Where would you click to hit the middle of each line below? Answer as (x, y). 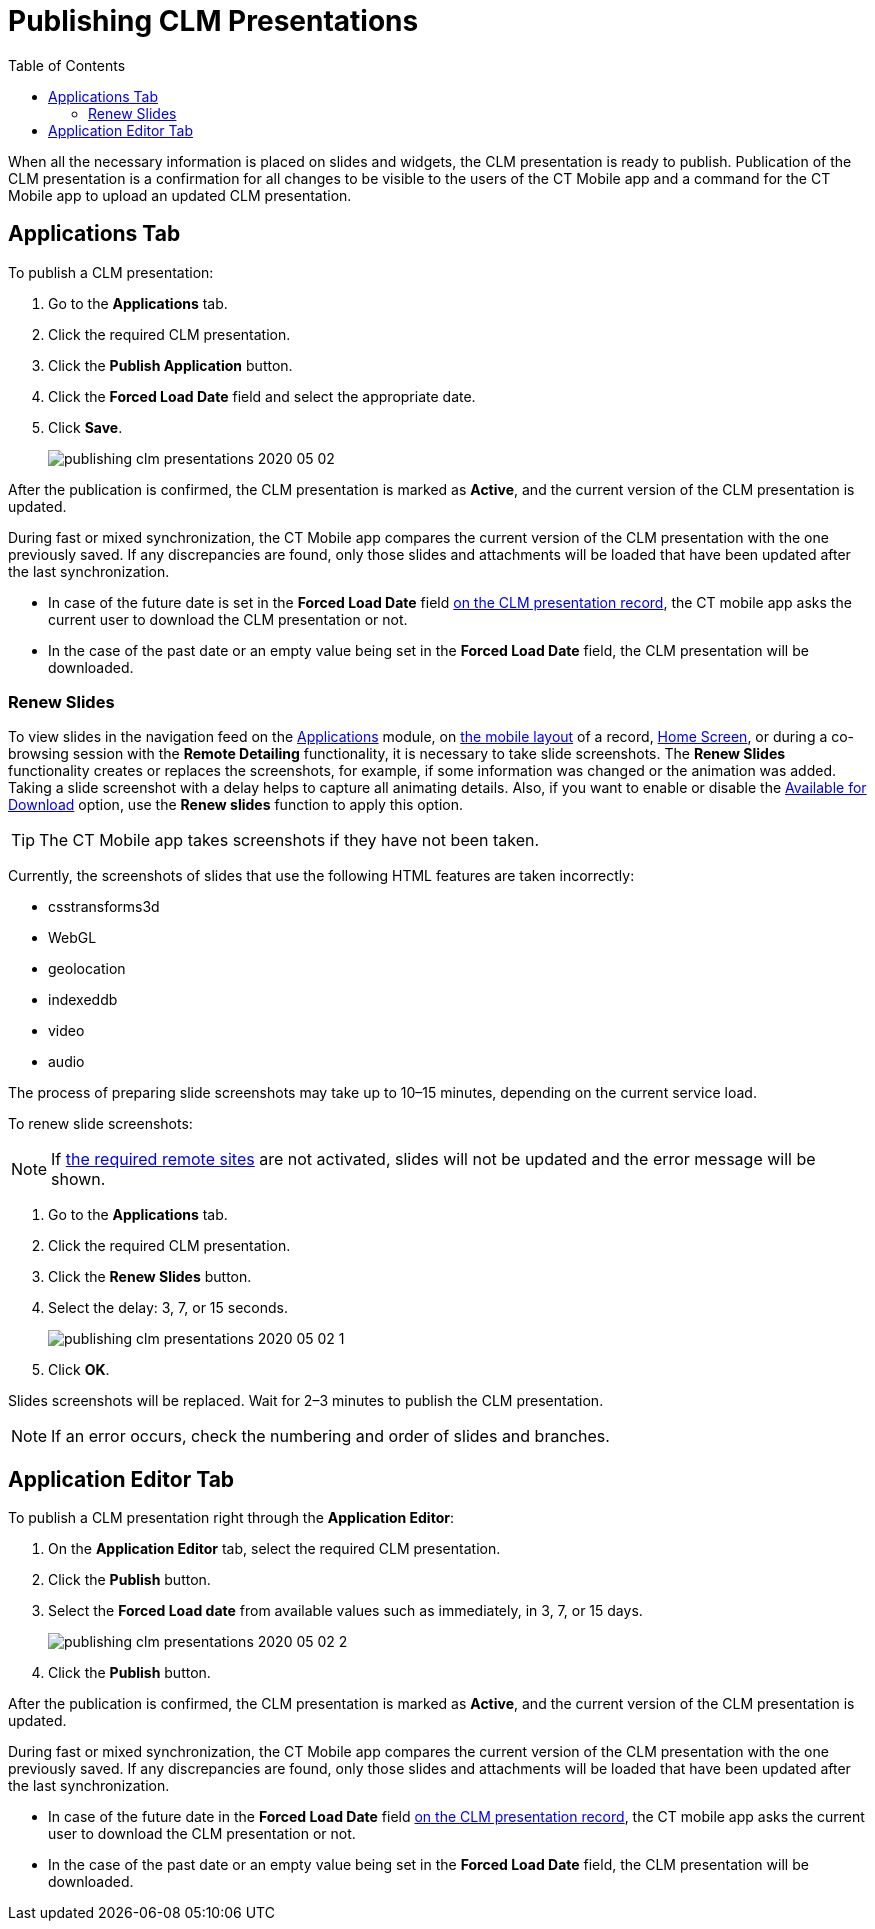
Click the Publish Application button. (170, 365)
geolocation (87, 969)
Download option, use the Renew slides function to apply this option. (235, 805)
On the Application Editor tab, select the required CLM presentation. (274, 1549)
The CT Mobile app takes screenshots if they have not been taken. (289, 840)
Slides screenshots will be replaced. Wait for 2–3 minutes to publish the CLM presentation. (306, 1401)
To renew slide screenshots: (100, 1124)
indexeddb (83, 1000)
